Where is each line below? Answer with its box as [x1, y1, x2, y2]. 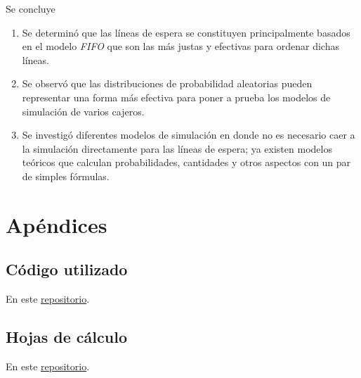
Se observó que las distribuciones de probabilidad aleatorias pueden [22, 76, 313, 91]
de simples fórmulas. [22, 168, 110, 183]
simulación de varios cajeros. [22, 103, 145, 118]
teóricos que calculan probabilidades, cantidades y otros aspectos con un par [22, 155, 351, 170]
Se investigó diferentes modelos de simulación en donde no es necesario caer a [22, 127, 355, 142]
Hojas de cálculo [6, 326, 127, 348]
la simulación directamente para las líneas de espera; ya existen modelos [22, 141, 332, 156]
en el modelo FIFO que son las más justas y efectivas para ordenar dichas [22, 39, 339, 53]
